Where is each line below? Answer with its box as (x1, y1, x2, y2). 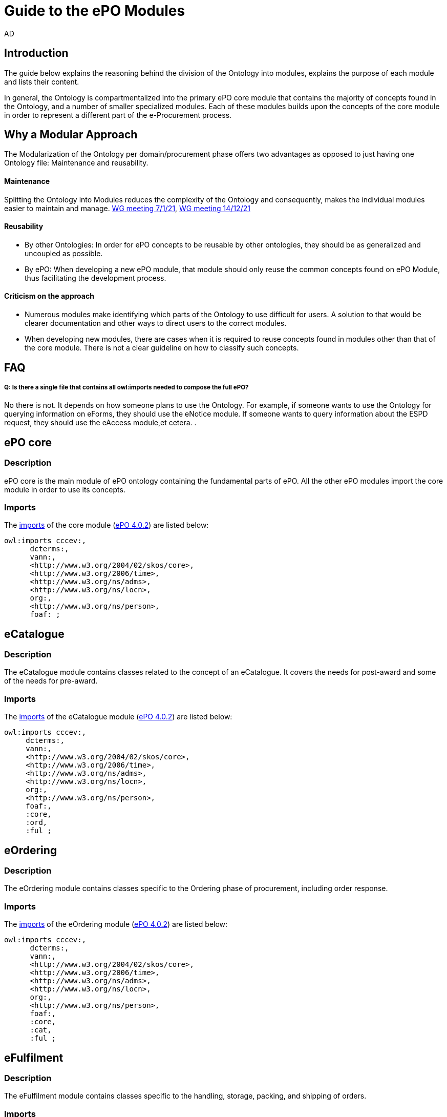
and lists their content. (4, 77, 79, 86)
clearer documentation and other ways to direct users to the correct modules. (25, 319, 287, 328)
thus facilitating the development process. (25, 273, 166, 282)
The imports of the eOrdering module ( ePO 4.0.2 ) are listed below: (4, 920, 228, 929)
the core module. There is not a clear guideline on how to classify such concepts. (25, 343, 299, 353)
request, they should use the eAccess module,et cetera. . (4, 418, 197, 427)
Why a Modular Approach (4, 128, 138, 141)
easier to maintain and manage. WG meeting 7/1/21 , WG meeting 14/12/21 (4, 203, 250, 213)
